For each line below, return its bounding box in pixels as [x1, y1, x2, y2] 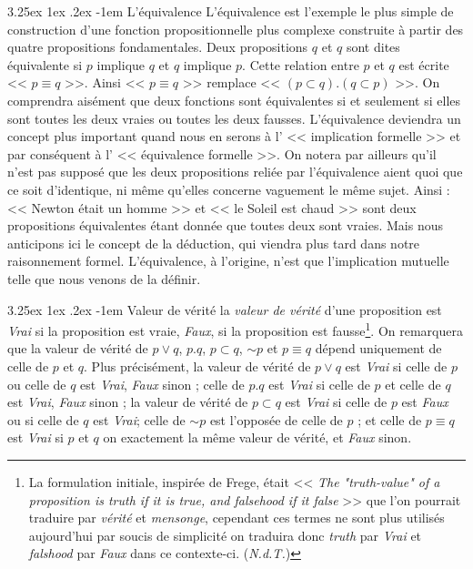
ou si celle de [7, 410, 79, 429]
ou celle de [7, 374, 66, 393]
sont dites [346, 37, 400, 56]
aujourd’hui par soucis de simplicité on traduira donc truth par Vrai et [28, 525, 422, 544]
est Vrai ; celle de [93, 410, 186, 429]
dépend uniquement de [315, 339, 442, 358]
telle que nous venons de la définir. [7, 269, 201, 288]
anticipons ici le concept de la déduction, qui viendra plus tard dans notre [7, 233, 420, 252]
